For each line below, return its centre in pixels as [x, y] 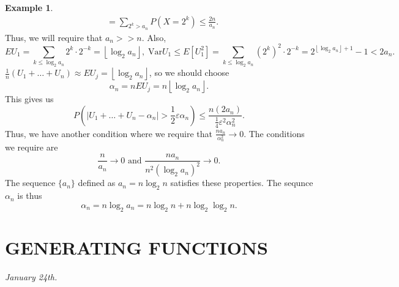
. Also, [154, 37]
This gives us [29, 99]
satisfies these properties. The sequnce [242, 183]
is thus [30, 196]
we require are [32, 147]
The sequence [30, 183]
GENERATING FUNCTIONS [136, 247]
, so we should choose [189, 73]
